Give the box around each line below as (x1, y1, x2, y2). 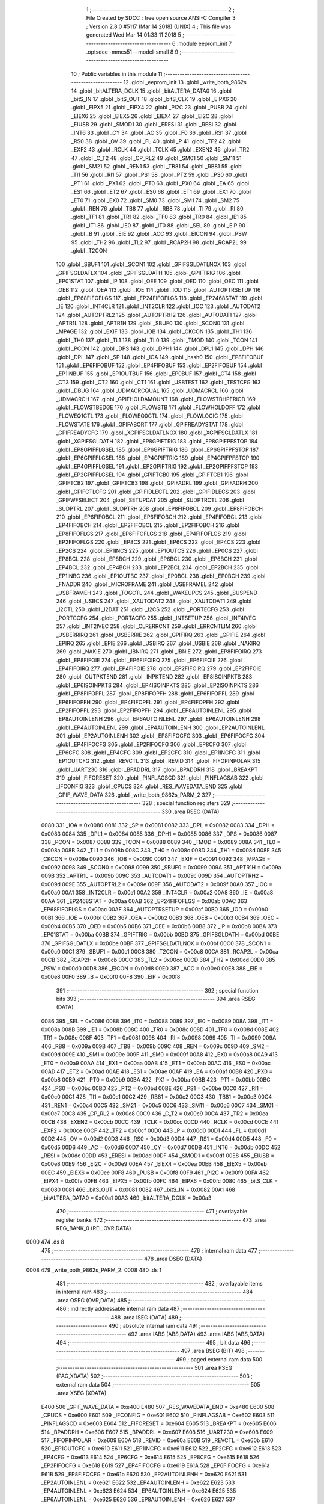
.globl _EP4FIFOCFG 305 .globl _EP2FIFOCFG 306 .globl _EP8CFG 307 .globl (56, 741, 246, 748)
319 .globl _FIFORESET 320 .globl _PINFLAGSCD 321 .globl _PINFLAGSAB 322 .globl (56, 774, 264, 781)
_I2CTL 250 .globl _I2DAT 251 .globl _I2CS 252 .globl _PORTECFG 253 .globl (56, 606, 244, 613)
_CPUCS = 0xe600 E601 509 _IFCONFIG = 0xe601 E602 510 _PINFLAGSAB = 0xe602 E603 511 (41, 1411, 275, 1419)
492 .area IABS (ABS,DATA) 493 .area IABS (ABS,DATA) (127, 1330, 265, 1338)
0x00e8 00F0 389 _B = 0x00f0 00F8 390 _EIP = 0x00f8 (41, 973, 181, 981)
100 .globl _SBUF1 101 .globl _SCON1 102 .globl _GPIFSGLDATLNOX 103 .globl (56, 260, 247, 268)
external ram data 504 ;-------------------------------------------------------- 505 (56, 1381, 260, 1388)
